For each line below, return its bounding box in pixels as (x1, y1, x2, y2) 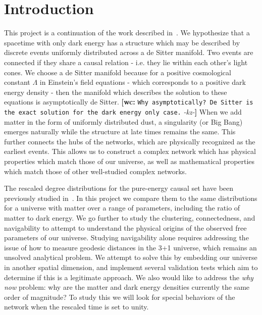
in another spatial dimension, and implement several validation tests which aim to (4, 261, 258, 272)
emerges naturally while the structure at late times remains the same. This (4, 126, 236, 137)
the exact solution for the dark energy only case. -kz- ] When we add (4, 106, 242, 117)
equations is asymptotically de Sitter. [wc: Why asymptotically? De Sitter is (4, 96, 253, 107)
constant (4, 77, 30, 87)
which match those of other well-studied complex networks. (4, 166, 187, 176)
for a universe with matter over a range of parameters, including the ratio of (4, 202, 240, 213)
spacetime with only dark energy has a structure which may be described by (4, 37, 240, 47)
